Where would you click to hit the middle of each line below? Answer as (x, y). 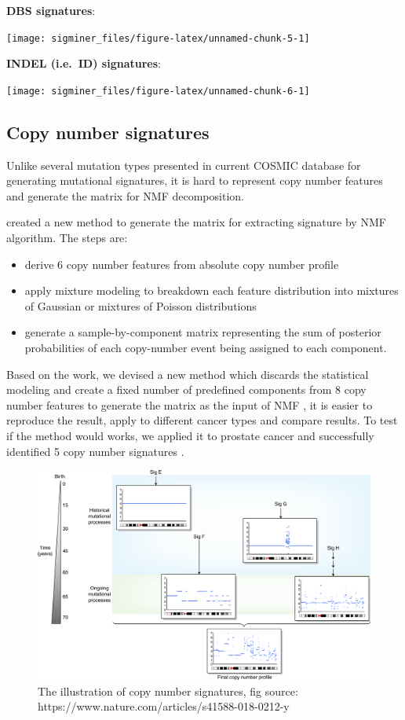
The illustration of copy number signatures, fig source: (168, 691)
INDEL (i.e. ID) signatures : (84, 63)
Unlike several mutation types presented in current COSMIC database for (184, 165)
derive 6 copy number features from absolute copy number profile (182, 264)
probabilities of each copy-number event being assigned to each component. (206, 348)
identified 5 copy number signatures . (95, 451)
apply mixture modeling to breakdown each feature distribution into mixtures (212, 290)
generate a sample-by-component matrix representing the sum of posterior (203, 332)
